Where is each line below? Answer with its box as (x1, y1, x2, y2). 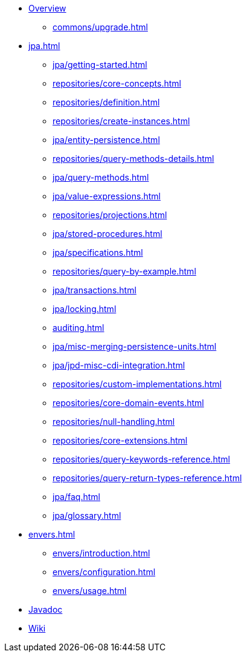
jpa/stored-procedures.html (53, 228, 162, 239)
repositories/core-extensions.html (53, 435, 188, 445)
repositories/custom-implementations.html (53, 379, 222, 389)
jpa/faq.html (53, 492, 100, 502)
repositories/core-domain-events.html (53, 398, 204, 408)
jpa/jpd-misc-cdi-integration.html (53, 360, 185, 370)
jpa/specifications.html (53, 247, 143, 258)
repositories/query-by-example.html (53, 266, 196, 276)
